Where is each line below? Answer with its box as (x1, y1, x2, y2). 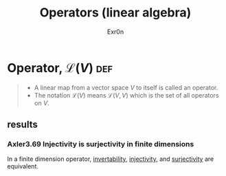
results (7, 119, 38, 131)
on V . (34, 98, 49, 107)
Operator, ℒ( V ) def (7, 60, 113, 76)
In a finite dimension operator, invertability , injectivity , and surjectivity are (7, 155, 214, 163)
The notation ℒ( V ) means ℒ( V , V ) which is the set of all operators (34, 91, 219, 99)
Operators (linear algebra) (39, 5, 192, 21)
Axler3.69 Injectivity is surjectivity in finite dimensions (7, 140, 194, 148)
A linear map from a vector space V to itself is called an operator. (34, 83, 218, 91)
